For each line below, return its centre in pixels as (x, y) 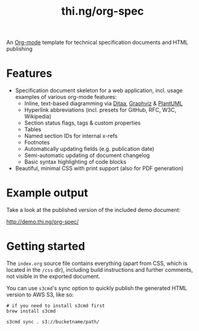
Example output (47, 193)
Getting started (46, 246)
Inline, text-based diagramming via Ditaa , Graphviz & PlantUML (103, 104)
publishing (20, 49)
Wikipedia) (38, 117)
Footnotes (37, 142)
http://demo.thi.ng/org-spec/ (43, 222)
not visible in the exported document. (53, 276)
